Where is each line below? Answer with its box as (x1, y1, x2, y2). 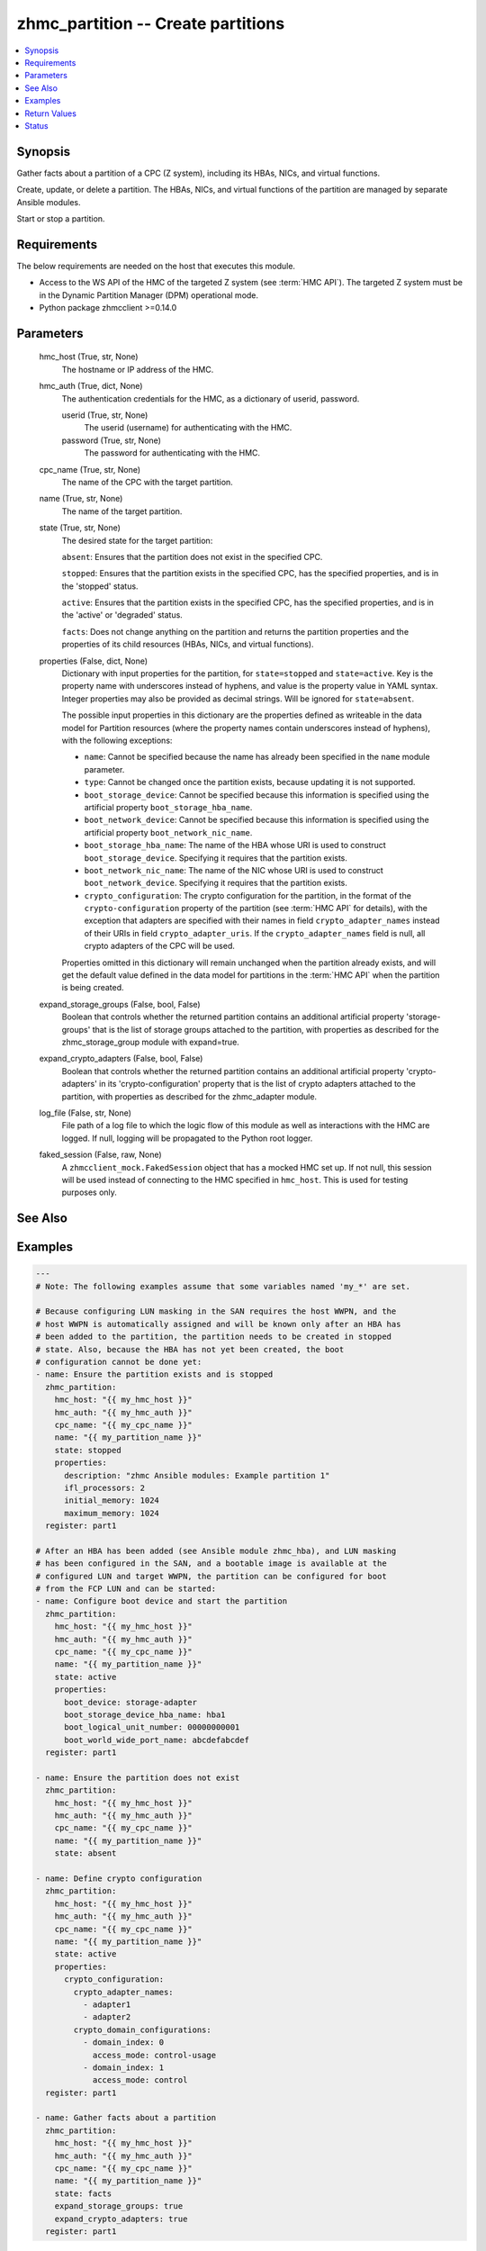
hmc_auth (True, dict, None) (39, 381, 143, 392)
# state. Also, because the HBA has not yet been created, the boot (35, 1344, 345, 1354)
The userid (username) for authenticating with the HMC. (84, 422, 292, 433)
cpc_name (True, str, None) (39, 464, 141, 475)
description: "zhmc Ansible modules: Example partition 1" (64, 1470, 330, 1480)
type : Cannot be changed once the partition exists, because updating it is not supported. (84, 777, 416, 788)
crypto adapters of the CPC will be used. (84, 941, 236, 952)
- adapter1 (82, 1999, 131, 2010)
